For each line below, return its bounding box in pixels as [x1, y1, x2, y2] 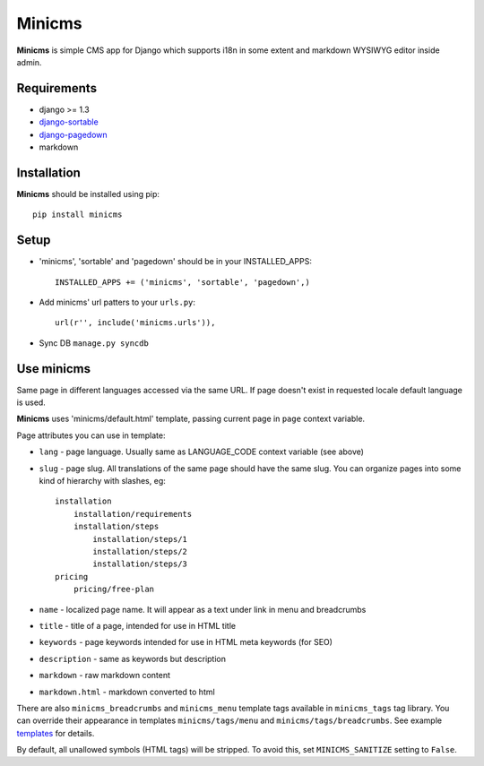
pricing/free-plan [73, 584, 155, 595]
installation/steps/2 [92, 547, 188, 556]
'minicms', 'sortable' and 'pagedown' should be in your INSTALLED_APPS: [39, 256, 313, 267]
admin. [16, 56, 42, 67]
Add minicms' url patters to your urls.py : [39, 297, 196, 307]
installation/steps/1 [92, 534, 188, 544]
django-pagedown [39, 129, 108, 140]
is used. [16, 397, 47, 408]
